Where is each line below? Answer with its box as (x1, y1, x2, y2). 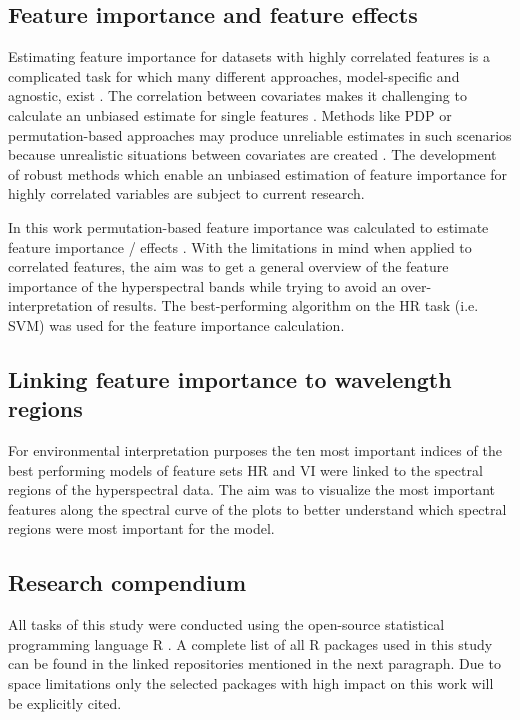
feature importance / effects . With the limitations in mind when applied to (8, 236, 472, 257)
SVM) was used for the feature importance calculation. (8, 314, 345, 335)
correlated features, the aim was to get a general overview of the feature (8, 256, 449, 277)
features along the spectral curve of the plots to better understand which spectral (8, 498, 507, 519)
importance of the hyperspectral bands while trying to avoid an (8, 275, 397, 296)
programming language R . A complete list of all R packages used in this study (8, 633, 493, 654)
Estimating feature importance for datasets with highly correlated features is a (8, 46, 490, 67)
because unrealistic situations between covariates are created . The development (8, 144, 497, 165)
